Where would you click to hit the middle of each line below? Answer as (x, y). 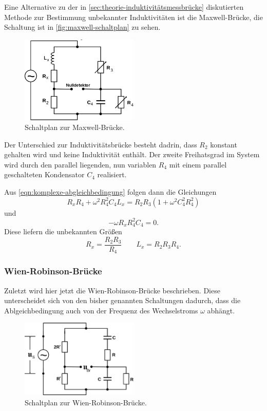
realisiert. (112, 174)
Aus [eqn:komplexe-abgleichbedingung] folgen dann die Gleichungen (110, 192)
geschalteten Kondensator (44, 174)
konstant (224, 144)
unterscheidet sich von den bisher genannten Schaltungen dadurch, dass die (122, 300)
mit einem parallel (198, 164)
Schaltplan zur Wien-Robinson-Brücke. (86, 402)
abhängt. (221, 310)
